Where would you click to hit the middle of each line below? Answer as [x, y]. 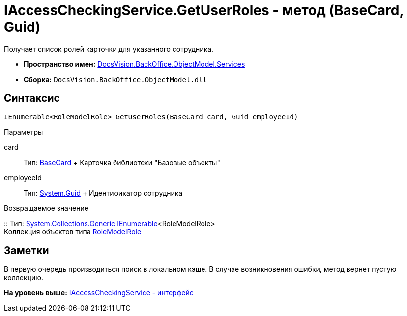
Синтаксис [32, 98]
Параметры [24, 132]
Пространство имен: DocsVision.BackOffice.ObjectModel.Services [134, 64]
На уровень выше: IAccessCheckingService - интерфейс [99, 293]
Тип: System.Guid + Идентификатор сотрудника [103, 193]
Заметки [27, 251]
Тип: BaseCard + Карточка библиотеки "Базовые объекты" [122, 162]
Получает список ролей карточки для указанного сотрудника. [109, 49]
